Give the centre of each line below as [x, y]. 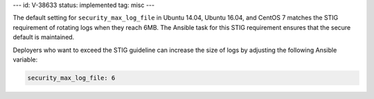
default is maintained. [44, 37]
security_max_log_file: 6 [71, 78]
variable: [25, 60]
